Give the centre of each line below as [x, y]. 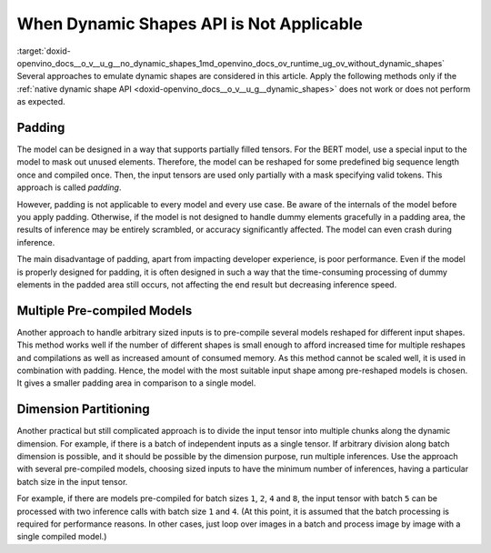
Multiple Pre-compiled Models [105, 311]
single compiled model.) [62, 537]
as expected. [41, 102]
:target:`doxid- [44, 51]
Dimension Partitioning [83, 409]
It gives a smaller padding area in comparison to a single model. [136, 383]
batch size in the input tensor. [72, 481]
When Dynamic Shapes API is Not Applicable [190, 24]
